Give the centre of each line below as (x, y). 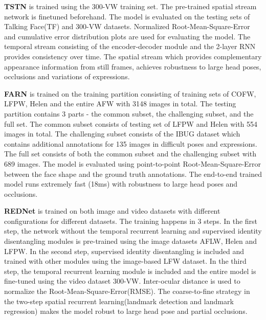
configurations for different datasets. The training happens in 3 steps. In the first (131, 221)
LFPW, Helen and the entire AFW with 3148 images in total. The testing (120, 104)
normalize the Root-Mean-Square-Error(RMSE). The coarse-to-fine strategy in (127, 291)
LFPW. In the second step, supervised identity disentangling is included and (124, 251)
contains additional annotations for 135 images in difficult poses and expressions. (131, 143)
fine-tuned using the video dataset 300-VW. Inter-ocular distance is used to (122, 281)
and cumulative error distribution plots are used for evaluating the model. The (127, 36)
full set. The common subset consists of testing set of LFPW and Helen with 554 (131, 123)
